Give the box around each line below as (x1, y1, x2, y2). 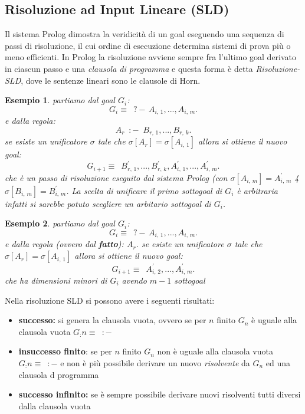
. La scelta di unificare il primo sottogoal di (66, 184, 222, 196)
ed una (265, 356, 291, 369)
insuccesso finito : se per (18, 345, 112, 357)
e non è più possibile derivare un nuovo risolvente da (60, 356, 250, 369)
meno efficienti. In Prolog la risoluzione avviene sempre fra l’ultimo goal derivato (5, 51, 297, 63)
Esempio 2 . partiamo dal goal (5, 217, 115, 229)
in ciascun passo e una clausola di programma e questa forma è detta (5, 62, 253, 74)
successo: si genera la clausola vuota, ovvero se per (18, 314, 206, 326)
